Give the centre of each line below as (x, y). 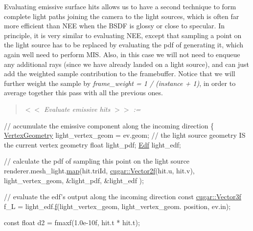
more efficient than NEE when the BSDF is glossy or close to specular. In (114, 26)
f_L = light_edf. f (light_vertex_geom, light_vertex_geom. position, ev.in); (117, 206)
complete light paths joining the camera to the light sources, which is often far (122, 16)
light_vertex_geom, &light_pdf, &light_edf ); (74, 180)
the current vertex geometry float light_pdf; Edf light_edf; (92, 144)
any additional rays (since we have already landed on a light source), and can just (126, 64)
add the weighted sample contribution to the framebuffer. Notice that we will (120, 73)
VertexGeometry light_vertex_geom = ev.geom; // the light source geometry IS (125, 135)
